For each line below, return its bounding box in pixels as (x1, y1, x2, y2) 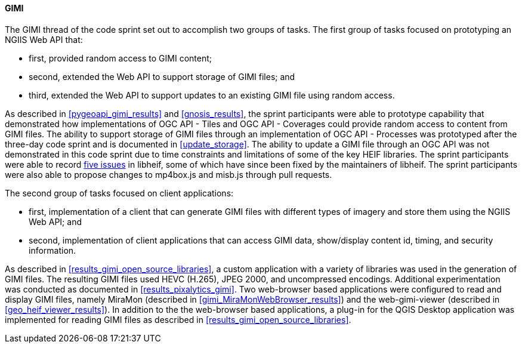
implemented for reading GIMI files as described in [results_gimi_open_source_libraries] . (5, 314, 351, 325)
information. (29, 245, 76, 255)
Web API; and (29, 216, 82, 227)
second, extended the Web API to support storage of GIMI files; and (29, 71, 295, 82)
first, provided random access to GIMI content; (29, 53, 212, 63)
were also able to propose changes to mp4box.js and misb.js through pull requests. (5, 169, 332, 180)
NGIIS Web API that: (5, 34, 83, 45)
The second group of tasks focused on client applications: (5, 187, 234, 198)
